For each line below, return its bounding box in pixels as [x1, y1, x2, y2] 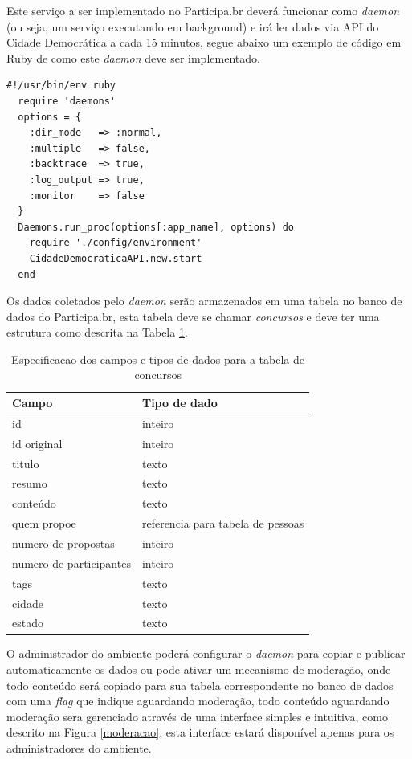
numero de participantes [12, 554, 131, 571]
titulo [12, 455, 39, 471]
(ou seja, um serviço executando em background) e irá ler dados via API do [6, 18, 379, 35]
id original [12, 435, 63, 451]
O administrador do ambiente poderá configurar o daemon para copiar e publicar [6, 645, 406, 662]
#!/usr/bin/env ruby [6, 80, 116, 92]
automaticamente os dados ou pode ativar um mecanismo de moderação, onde [6, 661, 391, 678]
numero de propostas [12, 534, 115, 551]
